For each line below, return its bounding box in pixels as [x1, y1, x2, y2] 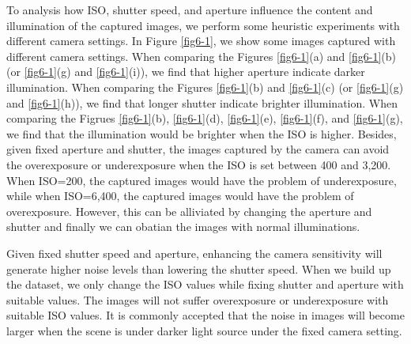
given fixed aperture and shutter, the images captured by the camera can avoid [6, 141, 390, 157]
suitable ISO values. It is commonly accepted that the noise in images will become [6, 307, 405, 323]
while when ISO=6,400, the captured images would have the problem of [6, 187, 354, 204]
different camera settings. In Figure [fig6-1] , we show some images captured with [6, 32, 396, 49]
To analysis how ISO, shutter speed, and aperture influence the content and [6, 2, 373, 17]
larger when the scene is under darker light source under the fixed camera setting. [6, 322, 402, 338]
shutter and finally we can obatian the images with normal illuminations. [6, 218, 360, 235]
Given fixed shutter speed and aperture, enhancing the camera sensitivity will [6, 244, 383, 261]
